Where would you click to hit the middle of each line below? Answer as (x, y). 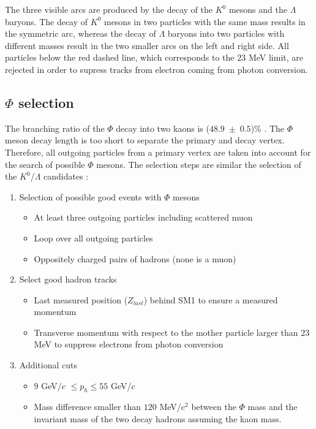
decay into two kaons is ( (163, 128)
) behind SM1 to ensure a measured (211, 299)
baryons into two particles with (226, 33)
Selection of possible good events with (90, 196)
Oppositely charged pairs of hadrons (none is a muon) (135, 258)
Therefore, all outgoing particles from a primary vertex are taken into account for (158, 152)
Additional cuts (48, 365)
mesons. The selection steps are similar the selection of (199, 164)
